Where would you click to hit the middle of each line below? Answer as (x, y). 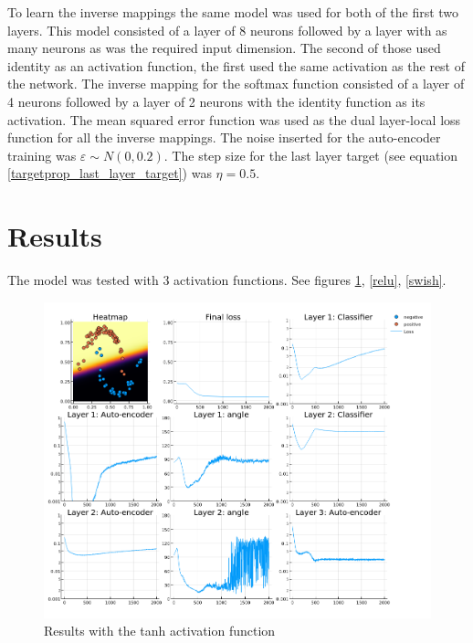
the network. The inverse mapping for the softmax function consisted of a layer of (236, 84)
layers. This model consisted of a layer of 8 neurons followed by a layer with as (227, 30)
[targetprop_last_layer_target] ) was (110, 173)
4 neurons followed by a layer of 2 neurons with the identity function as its (216, 101)
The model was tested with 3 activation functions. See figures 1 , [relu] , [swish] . (227, 280)
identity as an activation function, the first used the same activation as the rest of (236, 65)
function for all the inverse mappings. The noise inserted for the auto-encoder (224, 137)
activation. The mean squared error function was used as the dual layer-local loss (234, 119)
